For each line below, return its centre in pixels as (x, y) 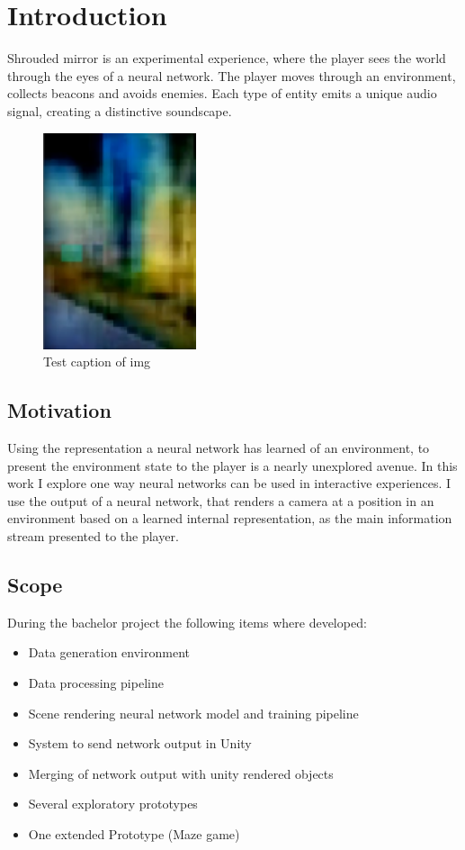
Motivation (59, 410)
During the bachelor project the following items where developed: (187, 622)
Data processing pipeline (96, 683)
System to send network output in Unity (140, 743)
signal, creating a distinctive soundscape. (120, 110)
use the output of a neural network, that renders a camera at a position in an (221, 500)
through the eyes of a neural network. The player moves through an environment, (232, 75)
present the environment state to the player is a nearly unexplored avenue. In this (232, 465)
